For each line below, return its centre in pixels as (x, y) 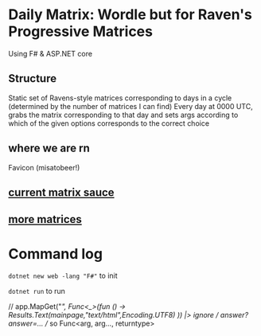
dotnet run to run (37, 291)
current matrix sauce (61, 192)
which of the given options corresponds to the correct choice (109, 123)
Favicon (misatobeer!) (44, 167)
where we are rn (49, 148)
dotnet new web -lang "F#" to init (63, 275)
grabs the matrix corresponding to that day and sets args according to (123, 115)
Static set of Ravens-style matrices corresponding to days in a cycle (120, 98)
